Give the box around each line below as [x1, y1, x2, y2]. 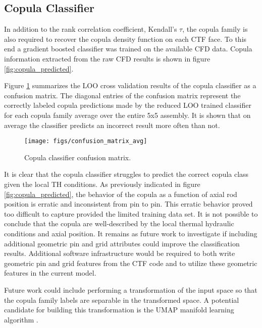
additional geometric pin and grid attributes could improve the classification [4, 238, 240, 248]
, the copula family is [182, 24, 248, 34]
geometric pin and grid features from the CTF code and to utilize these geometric [4, 257, 257, 268]
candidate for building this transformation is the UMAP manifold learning [4, 304, 234, 315]
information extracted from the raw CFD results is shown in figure [4, 53, 211, 63]
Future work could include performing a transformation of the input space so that [4, 284, 257, 295]
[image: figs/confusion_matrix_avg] [24, 138, 147, 145]
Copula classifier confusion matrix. [24, 152, 131, 162]
